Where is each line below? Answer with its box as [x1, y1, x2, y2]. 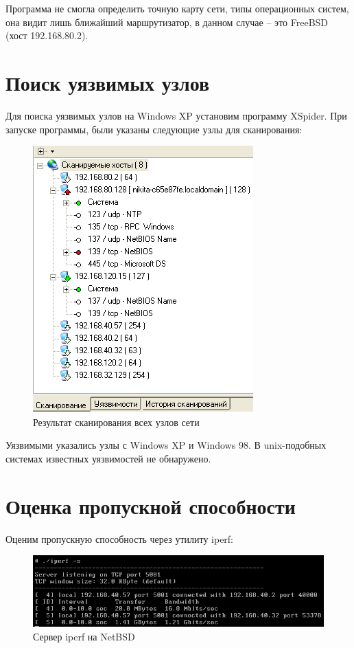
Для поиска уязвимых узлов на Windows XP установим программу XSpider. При [5, 108, 347, 122]
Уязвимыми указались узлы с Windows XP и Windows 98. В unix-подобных [5, 438, 327, 452]
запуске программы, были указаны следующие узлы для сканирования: [5, 122, 303, 136]
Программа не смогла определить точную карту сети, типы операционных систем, [5, 1, 349, 15]
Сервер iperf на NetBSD [33, 629, 135, 643]
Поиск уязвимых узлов [5, 68, 210, 96]
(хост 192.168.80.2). [5, 28, 88, 43]
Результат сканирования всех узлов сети [33, 414, 200, 429]
